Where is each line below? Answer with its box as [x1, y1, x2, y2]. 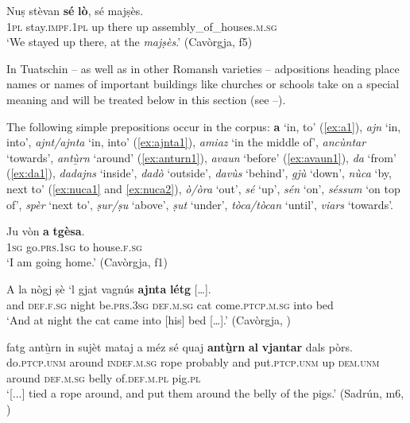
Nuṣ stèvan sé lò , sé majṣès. [6, 2, 144, 18]
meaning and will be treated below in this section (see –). [6, 91, 286, 107]
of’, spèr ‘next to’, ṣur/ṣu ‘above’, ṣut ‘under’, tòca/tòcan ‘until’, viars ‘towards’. [6, 196, 393, 212]
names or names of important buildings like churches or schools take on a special [6, 76, 400, 92]
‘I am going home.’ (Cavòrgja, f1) [6, 254, 168, 270]
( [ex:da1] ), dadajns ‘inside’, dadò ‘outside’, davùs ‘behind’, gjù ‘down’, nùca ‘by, [6, 165, 392, 181]
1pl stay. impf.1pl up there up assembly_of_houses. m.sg [6, 17, 277, 34]
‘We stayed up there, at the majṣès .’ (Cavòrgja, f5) [6, 33, 253, 50]
